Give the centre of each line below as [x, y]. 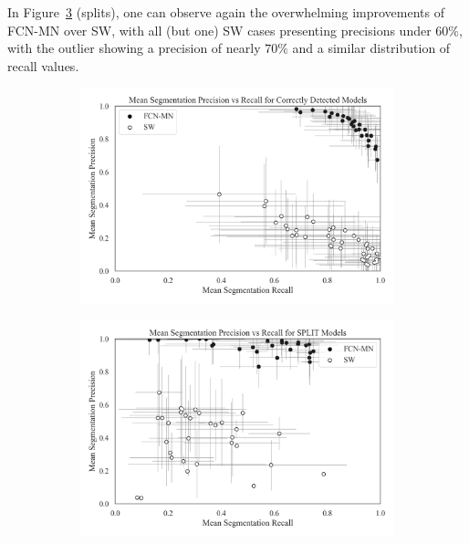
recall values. [43, 65]
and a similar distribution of [371, 48]
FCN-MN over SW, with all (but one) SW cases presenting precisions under [219, 30]
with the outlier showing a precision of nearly [134, 48]
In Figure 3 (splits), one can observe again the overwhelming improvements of [226, 12]
